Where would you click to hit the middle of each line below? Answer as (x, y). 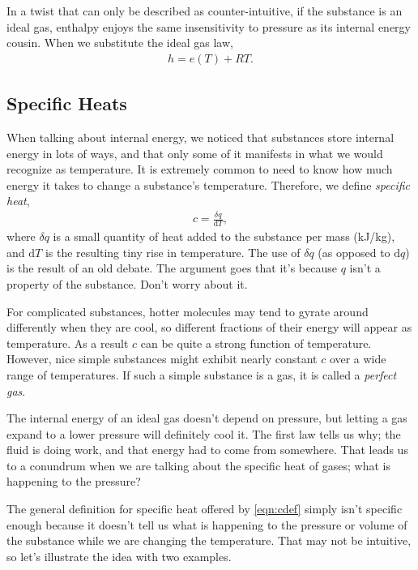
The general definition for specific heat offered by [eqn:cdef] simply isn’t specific (205, 509)
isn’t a (365, 268)
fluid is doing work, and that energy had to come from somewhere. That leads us (207, 450)
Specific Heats (67, 103)
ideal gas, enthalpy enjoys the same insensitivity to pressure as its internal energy (209, 26)
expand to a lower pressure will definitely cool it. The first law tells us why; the (204, 433)
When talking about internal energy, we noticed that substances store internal (200, 137)
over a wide (358, 359)
